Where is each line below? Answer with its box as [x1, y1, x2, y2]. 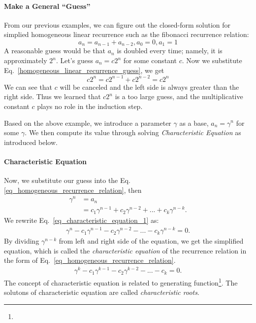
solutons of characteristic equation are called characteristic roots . [4, 287, 199, 297]
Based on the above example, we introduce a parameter [4, 117, 171, 128]
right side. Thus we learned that [4, 91, 101, 102]
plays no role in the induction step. [37, 101, 143, 111]
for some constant [123, 55, 177, 66]
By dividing [4, 236, 39, 246]
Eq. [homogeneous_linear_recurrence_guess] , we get [4, 65, 164, 75]
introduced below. [4, 137, 58, 147]
